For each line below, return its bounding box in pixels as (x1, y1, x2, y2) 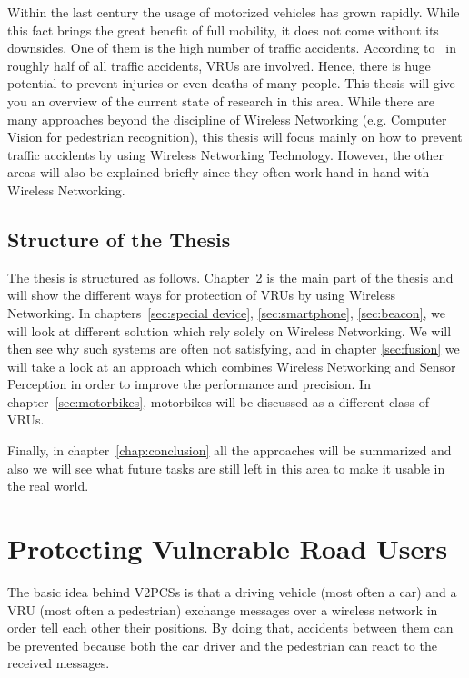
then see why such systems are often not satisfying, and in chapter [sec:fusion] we (7, 339, 460, 358)
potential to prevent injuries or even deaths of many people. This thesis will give (7, 74, 455, 93)
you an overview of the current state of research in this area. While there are (7, 91, 434, 110)
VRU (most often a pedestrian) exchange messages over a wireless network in (7, 600, 438, 619)
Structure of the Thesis (7, 224, 231, 253)
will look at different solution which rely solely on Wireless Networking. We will (7, 321, 452, 340)
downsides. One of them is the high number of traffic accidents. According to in (7, 38, 456, 57)
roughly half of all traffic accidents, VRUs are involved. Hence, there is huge (7, 55, 431, 75)
